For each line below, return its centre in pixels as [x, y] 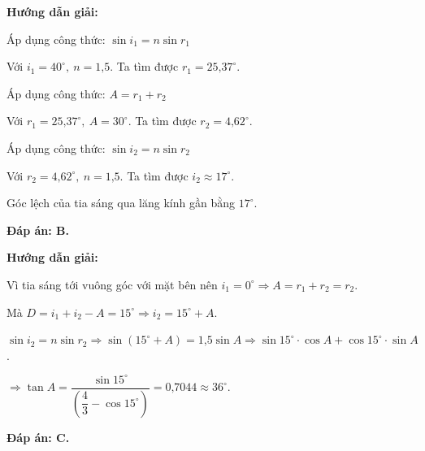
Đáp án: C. [38, 437]
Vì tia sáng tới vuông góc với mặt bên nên [112, 284]
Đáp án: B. [38, 230]
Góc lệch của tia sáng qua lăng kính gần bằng [121, 203]
